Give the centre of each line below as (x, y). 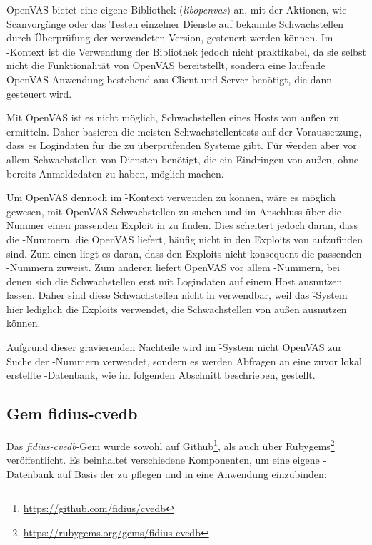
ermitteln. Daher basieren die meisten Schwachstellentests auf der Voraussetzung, (184, 131)
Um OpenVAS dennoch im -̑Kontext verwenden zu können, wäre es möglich (171, 197)
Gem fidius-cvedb (72, 413)
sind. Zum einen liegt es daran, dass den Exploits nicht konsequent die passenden (184, 253)
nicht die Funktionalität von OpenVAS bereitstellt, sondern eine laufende (166, 65)
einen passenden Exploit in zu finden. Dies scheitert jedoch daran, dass (203, 225)
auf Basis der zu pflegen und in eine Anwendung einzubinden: (192, 473)
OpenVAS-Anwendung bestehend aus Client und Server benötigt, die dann (170, 79)
